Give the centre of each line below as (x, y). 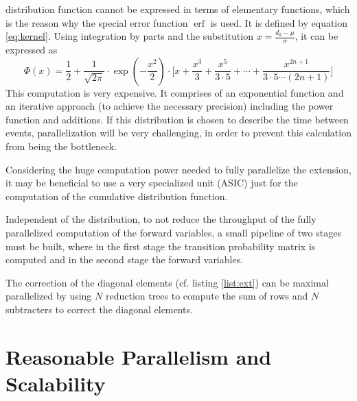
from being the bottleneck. (61, 146)
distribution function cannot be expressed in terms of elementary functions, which (178, 9)
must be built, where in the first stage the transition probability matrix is (161, 246)
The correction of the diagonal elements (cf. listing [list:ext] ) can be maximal (167, 282)
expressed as (32, 50)
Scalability (56, 383)
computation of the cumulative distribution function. (117, 196)
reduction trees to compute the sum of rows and (207, 296)
